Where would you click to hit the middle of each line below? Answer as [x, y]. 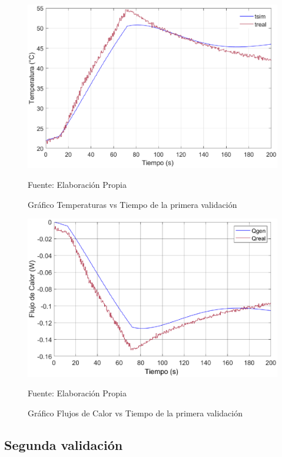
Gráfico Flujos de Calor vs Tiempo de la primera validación [135, 413]
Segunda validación [64, 444]
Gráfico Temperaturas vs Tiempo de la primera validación [132, 204]
